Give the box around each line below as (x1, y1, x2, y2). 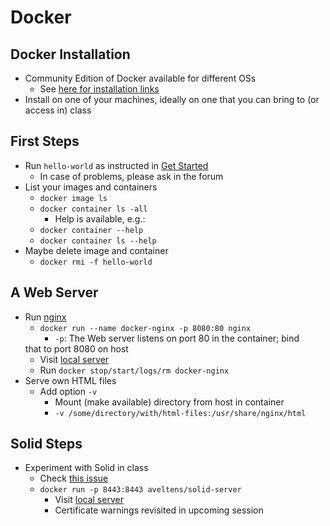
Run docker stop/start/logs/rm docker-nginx (39, 364, 230, 376)
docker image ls (39, 193, 108, 203)
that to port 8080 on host (24, 342, 129, 355)
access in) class (24, 104, 92, 116)
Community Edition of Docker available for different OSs (24, 72, 257, 84)
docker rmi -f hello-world (39, 257, 153, 267)
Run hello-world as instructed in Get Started (24, 159, 209, 171)
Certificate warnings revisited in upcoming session (54, 504, 264, 516)
